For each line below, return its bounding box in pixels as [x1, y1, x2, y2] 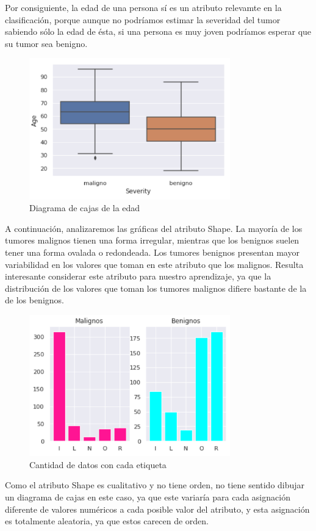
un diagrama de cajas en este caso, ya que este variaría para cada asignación [5, 491, 290, 503]
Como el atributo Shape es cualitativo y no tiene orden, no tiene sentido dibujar [5, 479, 305, 491]
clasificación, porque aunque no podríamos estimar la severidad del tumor [5, 13, 281, 26]
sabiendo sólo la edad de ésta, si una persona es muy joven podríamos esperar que [5, 25, 312, 38]
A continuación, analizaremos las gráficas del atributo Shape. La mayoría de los [5, 222, 303, 234]
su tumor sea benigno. [5, 37, 88, 49]
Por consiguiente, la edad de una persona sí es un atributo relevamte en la [5, 1, 282, 13]
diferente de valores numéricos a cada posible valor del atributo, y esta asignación [5, 502, 310, 515]
